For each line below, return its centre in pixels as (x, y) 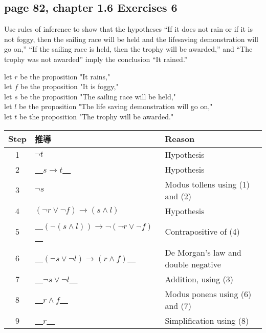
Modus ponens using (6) (208, 294)
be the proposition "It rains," (65, 76)
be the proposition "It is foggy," (69, 86)
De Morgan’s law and (203, 252)
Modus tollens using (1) (207, 184)
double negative (193, 264)
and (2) (178, 196)
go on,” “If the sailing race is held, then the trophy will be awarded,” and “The (128, 49)
